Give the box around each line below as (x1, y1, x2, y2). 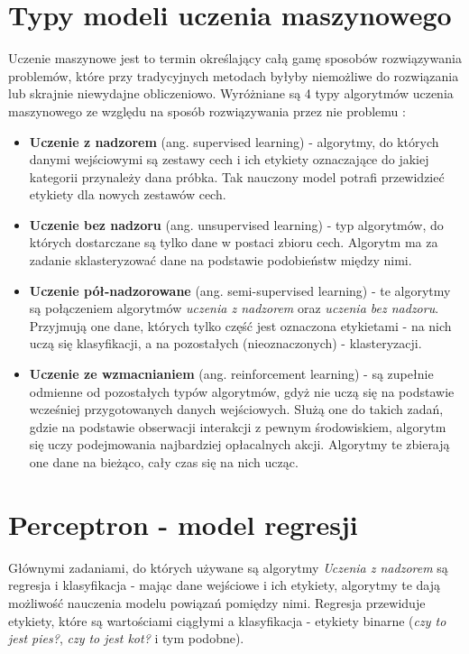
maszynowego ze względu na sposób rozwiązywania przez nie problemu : (8, 101, 406, 120)
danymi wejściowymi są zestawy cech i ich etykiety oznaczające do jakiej (29, 150, 429, 169)
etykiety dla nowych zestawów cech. (29, 185, 226, 204)
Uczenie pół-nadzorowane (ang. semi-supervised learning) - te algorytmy (29, 281, 451, 299)
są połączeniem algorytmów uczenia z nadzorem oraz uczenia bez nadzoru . (29, 299, 439, 318)
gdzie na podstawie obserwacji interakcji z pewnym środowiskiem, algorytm (29, 417, 446, 436)
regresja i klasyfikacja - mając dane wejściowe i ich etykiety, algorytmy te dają (8, 576, 441, 594)
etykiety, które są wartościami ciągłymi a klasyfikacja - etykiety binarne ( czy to (8, 611, 446, 630)
